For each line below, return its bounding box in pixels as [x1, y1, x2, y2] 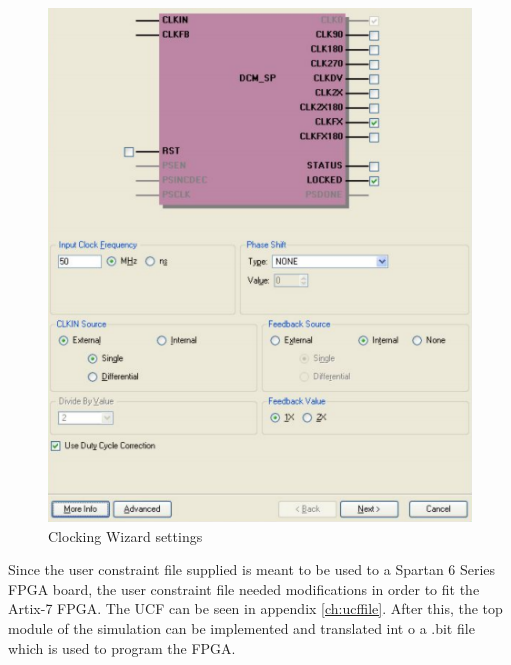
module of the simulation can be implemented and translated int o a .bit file [8, 618, 475, 639]
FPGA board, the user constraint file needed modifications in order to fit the [8, 578, 480, 599]
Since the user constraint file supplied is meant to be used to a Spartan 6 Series [8, 559, 496, 580]
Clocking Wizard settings [48, 525, 203, 546]
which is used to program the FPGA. [8, 637, 236, 658]
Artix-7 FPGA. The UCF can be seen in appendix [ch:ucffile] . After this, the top [8, 598, 503, 619]
